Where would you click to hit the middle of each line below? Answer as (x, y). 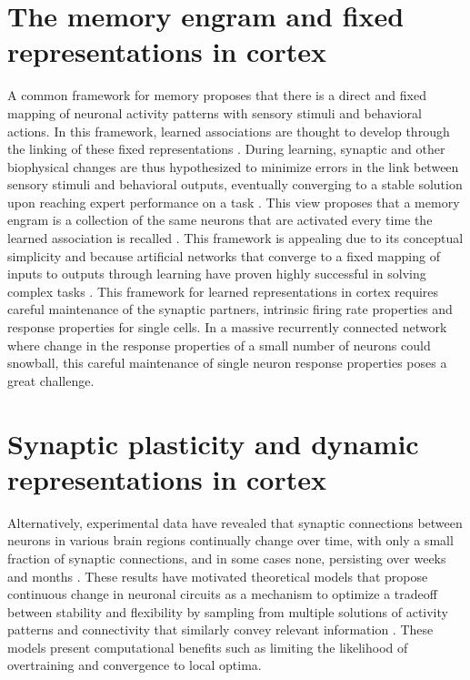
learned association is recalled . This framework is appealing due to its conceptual (235, 238)
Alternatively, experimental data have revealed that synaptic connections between (235, 522)
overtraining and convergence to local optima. (135, 665)
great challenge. (51, 380)
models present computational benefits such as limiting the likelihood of (208, 647)
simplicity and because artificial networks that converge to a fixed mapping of (224, 255)
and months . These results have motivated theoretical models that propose (218, 576)
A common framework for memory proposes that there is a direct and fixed (217, 95)
